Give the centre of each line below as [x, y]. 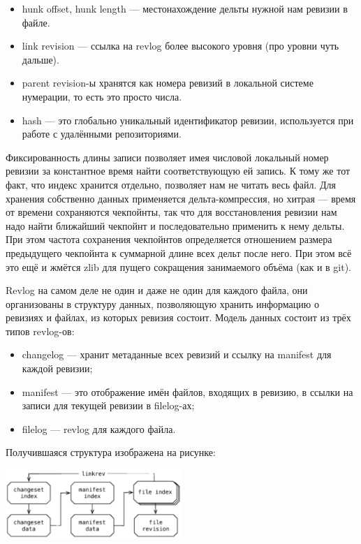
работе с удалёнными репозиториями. [102, 134]
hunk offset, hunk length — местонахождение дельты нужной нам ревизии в [185, 8]
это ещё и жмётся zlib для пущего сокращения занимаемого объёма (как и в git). [179, 266]
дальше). [40, 59]
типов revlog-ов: [40, 331]
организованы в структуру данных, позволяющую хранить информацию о [162, 303]
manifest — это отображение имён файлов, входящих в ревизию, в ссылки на [187, 391]
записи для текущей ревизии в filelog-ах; [108, 405]
